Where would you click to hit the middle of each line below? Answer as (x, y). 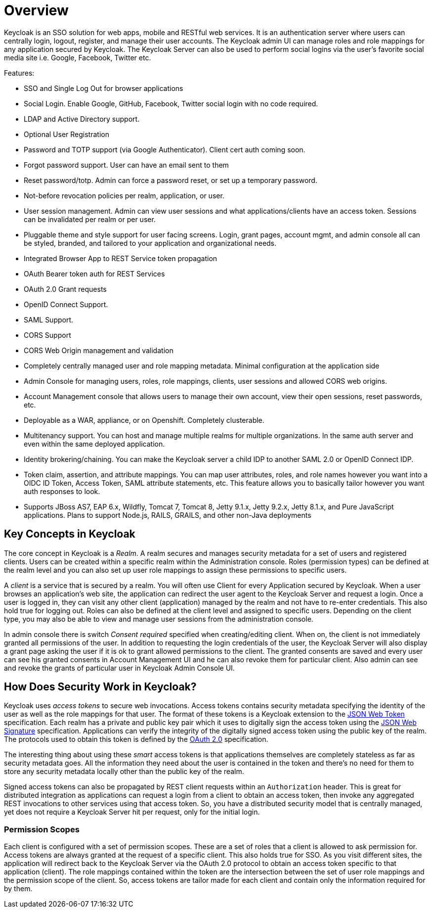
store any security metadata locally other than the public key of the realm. (124, 772)
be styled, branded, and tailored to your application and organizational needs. (150, 243)
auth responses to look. (62, 491)
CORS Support (47, 335)
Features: (19, 73)
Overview (36, 10)
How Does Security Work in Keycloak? (100, 687)
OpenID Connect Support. (66, 304)
